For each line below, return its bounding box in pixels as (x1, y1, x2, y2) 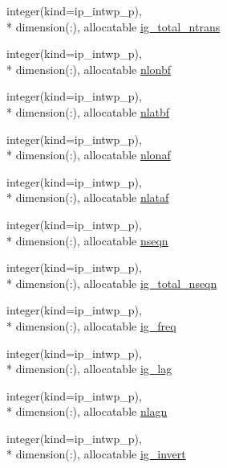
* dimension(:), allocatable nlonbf (6, 60, 172, 77)
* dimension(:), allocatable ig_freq (6, 317, 176, 334)
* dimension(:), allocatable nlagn (6, 403, 168, 420)
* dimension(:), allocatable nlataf (6, 189, 169, 206)
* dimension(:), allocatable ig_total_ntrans (6, 18, 221, 35)
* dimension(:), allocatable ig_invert (6, 445, 186, 462)
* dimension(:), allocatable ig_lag (6, 360, 172, 377)
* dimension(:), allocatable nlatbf (6, 103, 170, 120)
